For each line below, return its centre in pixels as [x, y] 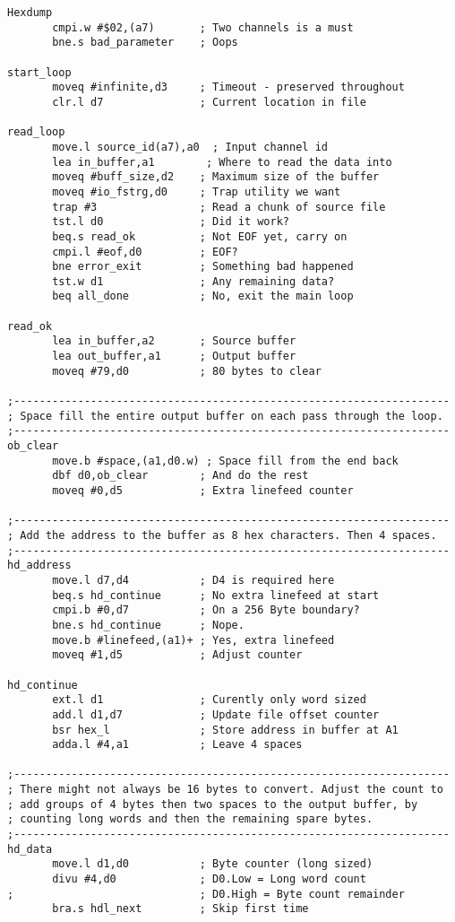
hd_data [30, 849]
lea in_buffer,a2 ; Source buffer [174, 341]
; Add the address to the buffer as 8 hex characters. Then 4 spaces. [222, 535]
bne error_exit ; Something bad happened [203, 267]
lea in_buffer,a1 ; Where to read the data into [222, 162]
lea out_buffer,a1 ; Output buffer [174, 357]
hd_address [39, 565]
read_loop [36, 132]
